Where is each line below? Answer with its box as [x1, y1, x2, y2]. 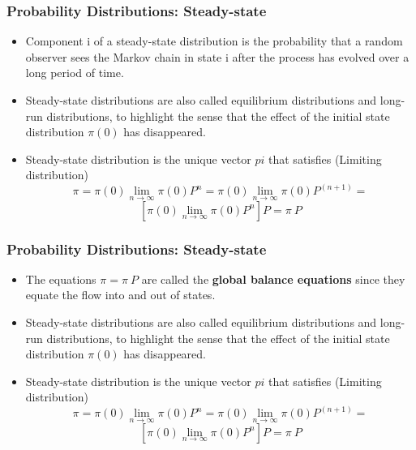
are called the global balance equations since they [141, 270, 405, 287]
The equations [25, 270, 96, 287]
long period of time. [25, 64, 124, 81]
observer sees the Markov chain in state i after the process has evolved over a [25, 48, 410, 65]
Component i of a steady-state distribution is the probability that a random [25, 32, 403, 49]
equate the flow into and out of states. [25, 286, 216, 303]
